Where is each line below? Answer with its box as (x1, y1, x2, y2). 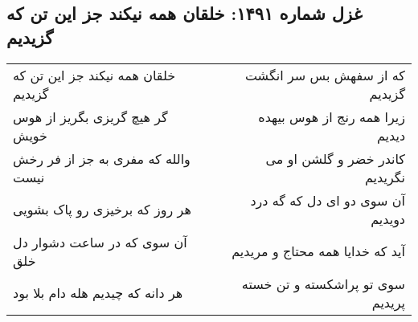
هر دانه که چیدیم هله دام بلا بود (13, 283, 183, 303)
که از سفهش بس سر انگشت (244, 65, 405, 84)
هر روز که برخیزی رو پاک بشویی (13, 200, 191, 219)
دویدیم (371, 209, 405, 228)
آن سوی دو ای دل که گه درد (250, 190, 405, 210)
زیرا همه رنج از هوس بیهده (258, 107, 405, 126)
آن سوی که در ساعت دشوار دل (13, 232, 187, 251)
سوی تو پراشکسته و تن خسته (241, 274, 405, 293)
